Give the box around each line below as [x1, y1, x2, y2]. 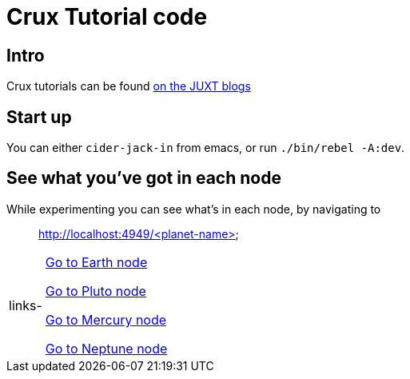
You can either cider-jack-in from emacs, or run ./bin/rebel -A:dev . [6, 141, 405, 155]
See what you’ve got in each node [6, 168, 281, 189]
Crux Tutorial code [6, 3, 208, 30]
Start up [6, 106, 72, 127]
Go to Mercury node [45, 311, 167, 328]
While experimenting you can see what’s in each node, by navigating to [6, 201, 381, 216]
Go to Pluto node [45, 282, 146, 299]
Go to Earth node [45, 253, 148, 270]
